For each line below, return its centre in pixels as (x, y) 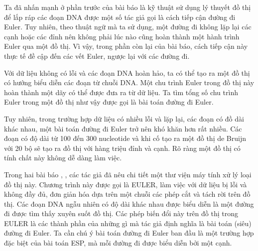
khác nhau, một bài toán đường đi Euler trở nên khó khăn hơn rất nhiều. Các (123, 128)
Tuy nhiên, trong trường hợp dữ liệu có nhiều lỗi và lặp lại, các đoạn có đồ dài (124, 118)
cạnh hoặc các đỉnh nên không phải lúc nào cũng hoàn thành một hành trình (122, 36)
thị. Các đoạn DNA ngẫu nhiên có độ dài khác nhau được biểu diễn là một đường (129, 203)
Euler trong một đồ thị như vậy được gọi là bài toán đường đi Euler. (109, 102)
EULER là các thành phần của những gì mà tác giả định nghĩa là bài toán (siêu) (128, 223)
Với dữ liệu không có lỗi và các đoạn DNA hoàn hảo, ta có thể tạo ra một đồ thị (127, 72)
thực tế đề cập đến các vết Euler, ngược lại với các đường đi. (97, 56)
